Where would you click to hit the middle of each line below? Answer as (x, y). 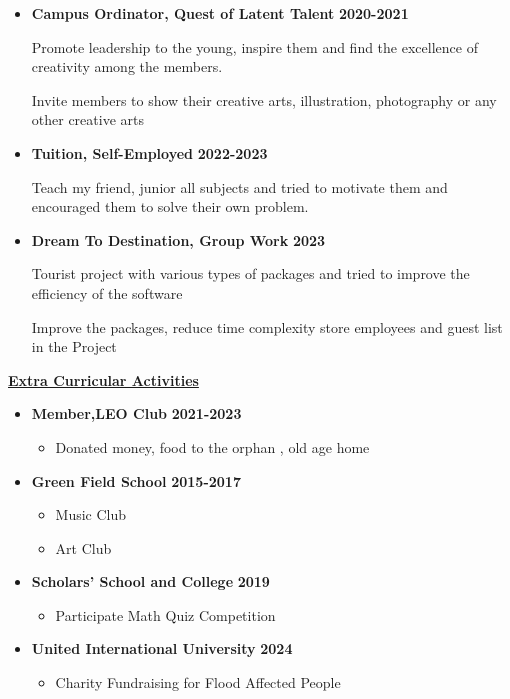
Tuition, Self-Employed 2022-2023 (149, 152)
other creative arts (87, 119)
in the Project (74, 346)
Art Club (83, 547)
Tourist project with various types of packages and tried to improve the (250, 273)
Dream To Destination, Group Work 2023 (178, 239)
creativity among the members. (127, 66)
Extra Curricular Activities (103, 379)
